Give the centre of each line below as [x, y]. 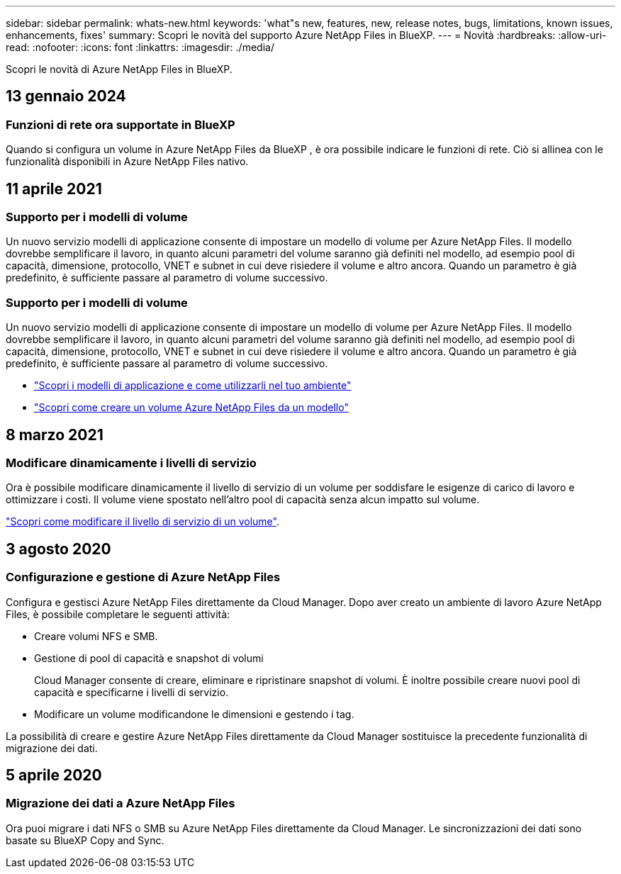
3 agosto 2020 [58, 549]
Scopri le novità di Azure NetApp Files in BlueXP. [119, 69]
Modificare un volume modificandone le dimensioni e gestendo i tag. [194, 714]
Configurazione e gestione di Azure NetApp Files [143, 577]
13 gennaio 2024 [66, 96]
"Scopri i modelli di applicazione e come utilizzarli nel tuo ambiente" [193, 386]
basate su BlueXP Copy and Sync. [85, 840]
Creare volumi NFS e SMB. [96, 636]
